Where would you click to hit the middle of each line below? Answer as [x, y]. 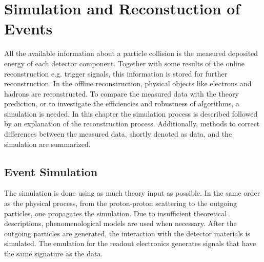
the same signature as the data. [54, 254]
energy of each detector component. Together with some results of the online [124, 63]
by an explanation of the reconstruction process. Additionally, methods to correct [132, 124]
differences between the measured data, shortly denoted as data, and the [118, 134]
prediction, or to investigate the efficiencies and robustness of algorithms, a [122, 104]
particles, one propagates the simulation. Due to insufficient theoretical [116, 213]
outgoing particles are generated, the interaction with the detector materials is [127, 233]
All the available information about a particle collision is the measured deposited [131, 53]
